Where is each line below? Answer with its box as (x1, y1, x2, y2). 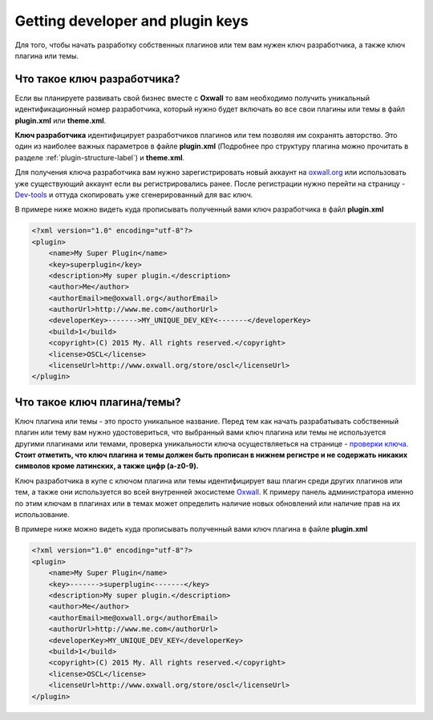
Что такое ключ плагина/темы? (14, 395, 181, 409)
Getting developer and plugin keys (14, 12, 249, 30)
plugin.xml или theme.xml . (14, 115, 107, 125)
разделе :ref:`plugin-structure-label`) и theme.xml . (14, 152, 184, 162)
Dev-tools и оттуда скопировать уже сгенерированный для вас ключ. (14, 189, 253, 200)
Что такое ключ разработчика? (14, 72, 180, 86)
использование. (14, 510, 70, 520)
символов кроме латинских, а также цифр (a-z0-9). (14, 461, 200, 471)
